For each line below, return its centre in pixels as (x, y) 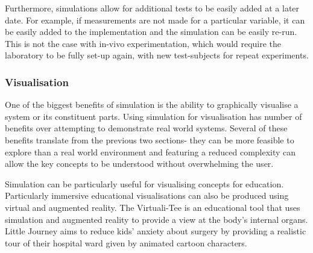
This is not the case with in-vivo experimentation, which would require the (143, 43)
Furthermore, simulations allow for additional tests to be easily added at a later (152, 8)
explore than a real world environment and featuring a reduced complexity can (150, 151)
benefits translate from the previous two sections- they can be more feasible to (150, 139)
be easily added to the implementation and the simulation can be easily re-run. (151, 32)
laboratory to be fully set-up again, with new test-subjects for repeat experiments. (157, 55)
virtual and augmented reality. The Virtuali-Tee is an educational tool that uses (153, 207)
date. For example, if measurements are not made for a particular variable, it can (155, 20)
